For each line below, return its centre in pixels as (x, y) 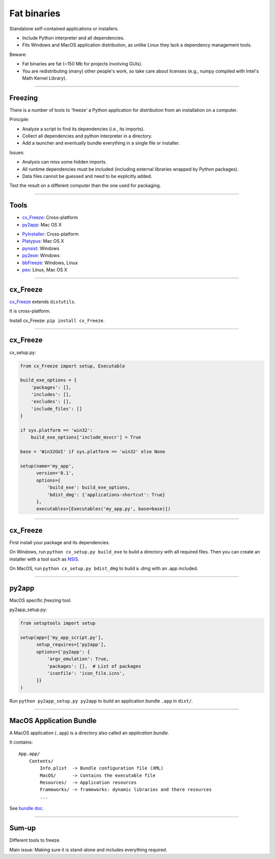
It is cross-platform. (30, 311)
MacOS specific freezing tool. (40, 600)
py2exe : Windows (41, 256)
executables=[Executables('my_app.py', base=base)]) (103, 509)
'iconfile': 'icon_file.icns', (86, 674)
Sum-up (23, 828)
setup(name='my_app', (47, 466)
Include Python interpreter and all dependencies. (73, 38)
